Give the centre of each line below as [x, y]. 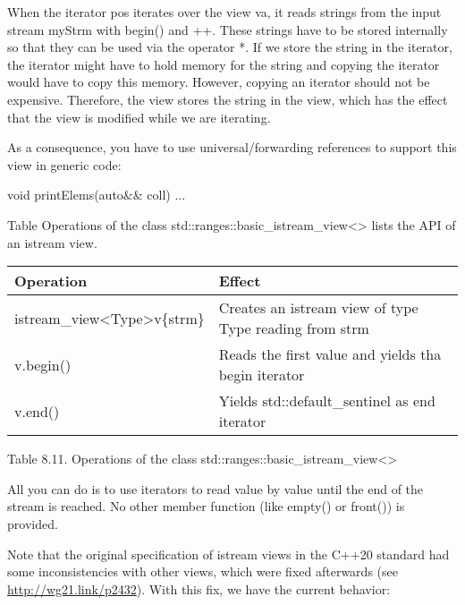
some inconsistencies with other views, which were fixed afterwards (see [203, 571]
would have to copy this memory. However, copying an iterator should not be [219, 82]
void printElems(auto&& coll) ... [97, 195]
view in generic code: [64, 164]
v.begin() [43, 364]
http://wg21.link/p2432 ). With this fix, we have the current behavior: [199, 588]
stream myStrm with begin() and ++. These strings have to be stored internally [228, 29]
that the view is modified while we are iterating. [139, 117]
